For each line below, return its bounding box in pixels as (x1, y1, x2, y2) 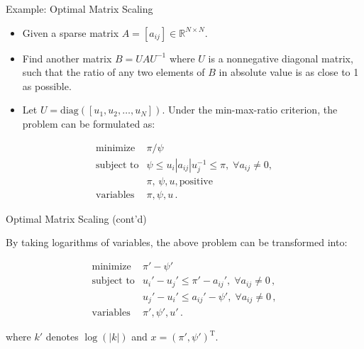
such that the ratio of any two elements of (22, 65, 205, 79)
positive (179, 176, 213, 187)
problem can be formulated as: (22, 116, 155, 131)
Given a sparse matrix (22, 25, 119, 40)
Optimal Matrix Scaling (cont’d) (6, 211, 147, 226)
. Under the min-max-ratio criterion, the (162, 102, 338, 117)
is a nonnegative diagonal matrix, (208, 50, 353, 65)
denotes (45, 329, 79, 344)
